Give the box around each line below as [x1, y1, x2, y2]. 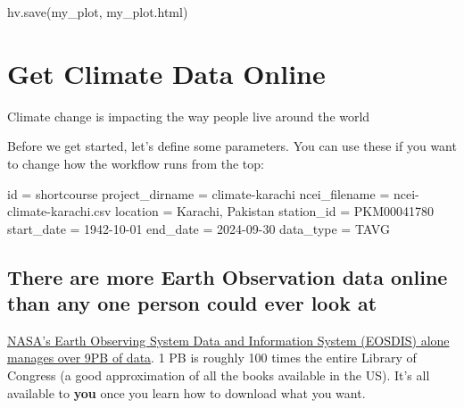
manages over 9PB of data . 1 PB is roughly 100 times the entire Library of [7, 348, 417, 367]
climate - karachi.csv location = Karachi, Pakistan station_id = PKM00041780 [7, 202, 434, 221]
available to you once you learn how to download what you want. [7, 383, 366, 402]
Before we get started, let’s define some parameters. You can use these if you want [7, 137, 457, 155]
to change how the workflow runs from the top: [7, 154, 264, 172]
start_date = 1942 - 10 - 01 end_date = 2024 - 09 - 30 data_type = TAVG [7, 219, 390, 237]
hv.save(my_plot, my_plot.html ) [7, 3, 188, 21]
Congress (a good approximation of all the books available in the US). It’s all [7, 366, 430, 385]
